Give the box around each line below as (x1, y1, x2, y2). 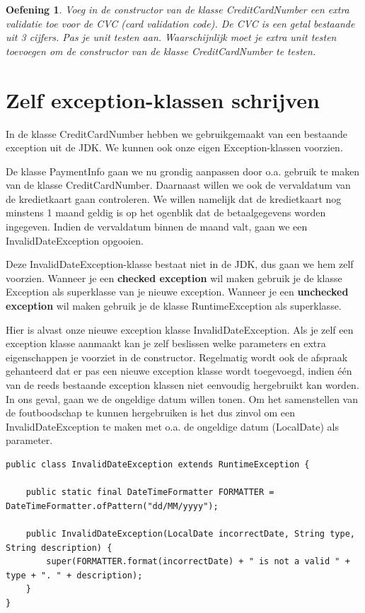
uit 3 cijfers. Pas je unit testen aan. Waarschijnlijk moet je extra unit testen (6, 30, 337, 45)
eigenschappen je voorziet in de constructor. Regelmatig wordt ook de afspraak (6, 349, 348, 364)
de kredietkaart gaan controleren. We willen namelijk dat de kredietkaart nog (6, 191, 342, 206)
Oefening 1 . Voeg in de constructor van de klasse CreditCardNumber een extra (6, 2, 349, 16)
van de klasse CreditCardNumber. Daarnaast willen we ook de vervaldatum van (6, 177, 351, 192)
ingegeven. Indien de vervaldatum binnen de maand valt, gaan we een (6, 219, 308, 234)
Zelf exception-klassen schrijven (6, 85, 320, 114)
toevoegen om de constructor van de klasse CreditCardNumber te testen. (6, 43, 316, 58)
